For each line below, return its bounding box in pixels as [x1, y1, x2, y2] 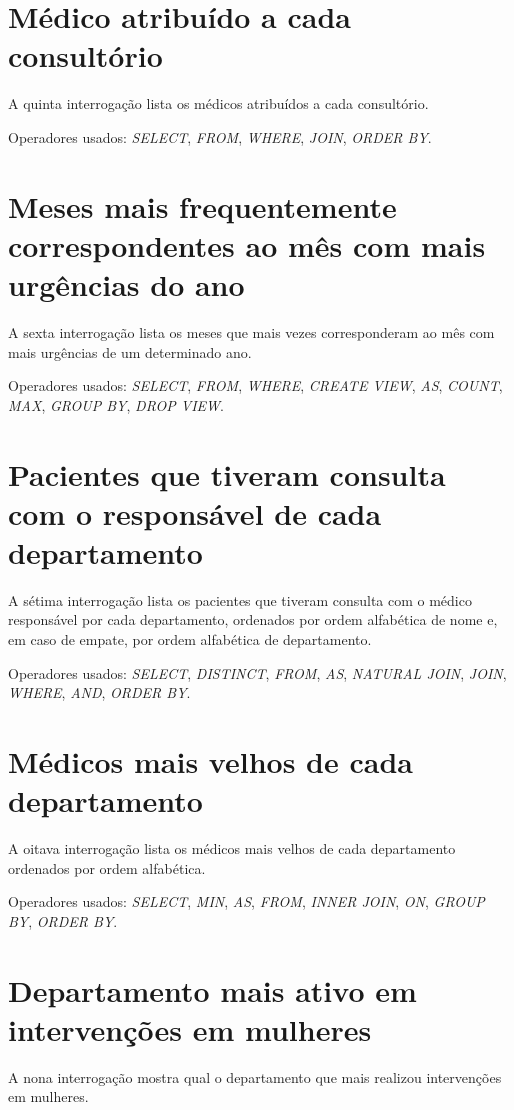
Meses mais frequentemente [8, 185, 397, 226]
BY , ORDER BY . [8, 910, 118, 931]
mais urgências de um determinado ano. [8, 341, 252, 362]
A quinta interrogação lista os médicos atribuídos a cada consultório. [8, 93, 429, 114]
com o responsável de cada [8, 492, 382, 533]
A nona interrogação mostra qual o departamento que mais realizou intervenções [8, 1066, 502, 1087]
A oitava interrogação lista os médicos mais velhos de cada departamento [8, 838, 456, 859]
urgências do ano [8, 264, 245, 305]
